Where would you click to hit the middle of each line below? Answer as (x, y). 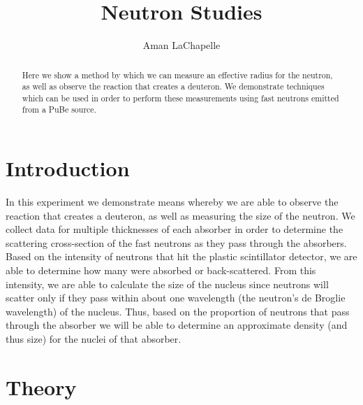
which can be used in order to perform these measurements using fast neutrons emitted (180, 98)
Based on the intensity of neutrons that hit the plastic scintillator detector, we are (181, 256)
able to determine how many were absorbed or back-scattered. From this (161, 270)
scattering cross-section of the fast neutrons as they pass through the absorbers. (176, 242)
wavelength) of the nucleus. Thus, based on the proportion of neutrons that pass (178, 311)
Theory (41, 386)
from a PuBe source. (59, 109)
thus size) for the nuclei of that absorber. (94, 339)
